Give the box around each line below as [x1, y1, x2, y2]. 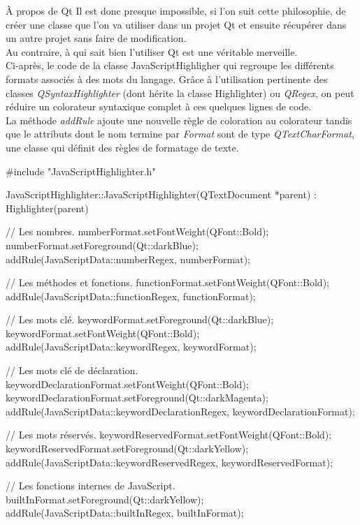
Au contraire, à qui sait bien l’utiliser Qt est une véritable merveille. [6, 44, 298, 59]
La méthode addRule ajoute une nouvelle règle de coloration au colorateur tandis [6, 112, 352, 127]
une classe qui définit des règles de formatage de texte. [6, 140, 239, 154]
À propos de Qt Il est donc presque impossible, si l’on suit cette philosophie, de [6, 3, 346, 17]
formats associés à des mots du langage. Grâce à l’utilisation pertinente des [6, 71, 328, 86]
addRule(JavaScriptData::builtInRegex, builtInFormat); [6, 505, 244, 520]
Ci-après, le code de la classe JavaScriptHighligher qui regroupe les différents [6, 58, 334, 73]
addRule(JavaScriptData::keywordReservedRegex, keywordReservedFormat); [6, 454, 333, 469]
